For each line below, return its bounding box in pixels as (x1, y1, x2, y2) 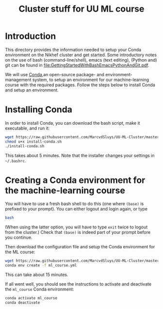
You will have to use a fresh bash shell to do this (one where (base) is (5, 201, 144, 207)
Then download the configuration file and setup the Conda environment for (5, 244, 155, 250)
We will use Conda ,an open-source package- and (5, 71, 104, 77)
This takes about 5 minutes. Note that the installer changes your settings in (5, 152, 155, 158)
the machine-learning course (5, 185, 125, 196)
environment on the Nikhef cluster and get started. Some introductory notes (5, 52, 157, 58)
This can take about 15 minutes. (5, 272, 69, 277)
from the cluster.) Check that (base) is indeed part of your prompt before (5, 229, 151, 235)
